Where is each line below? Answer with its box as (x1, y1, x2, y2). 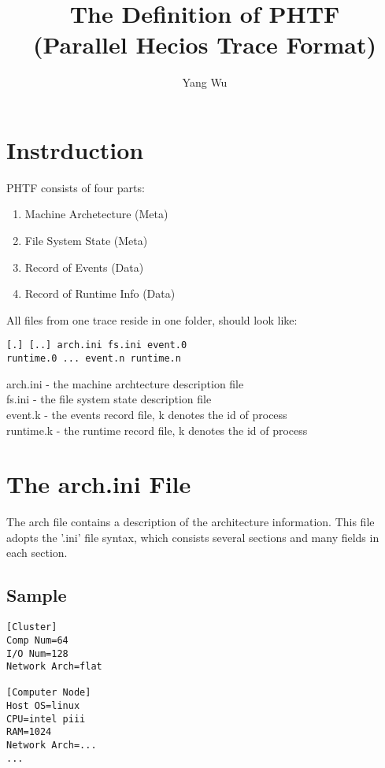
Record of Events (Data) (24, 258, 144, 275)
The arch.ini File (6, 468, 191, 500)
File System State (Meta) (24, 232, 148, 249)
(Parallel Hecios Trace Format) (32, 28, 377, 61)
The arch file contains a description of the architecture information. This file (6, 514, 375, 530)
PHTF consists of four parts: (6, 179, 145, 195)
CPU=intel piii (6, 713, 86, 725)
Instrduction (6, 133, 144, 165)
